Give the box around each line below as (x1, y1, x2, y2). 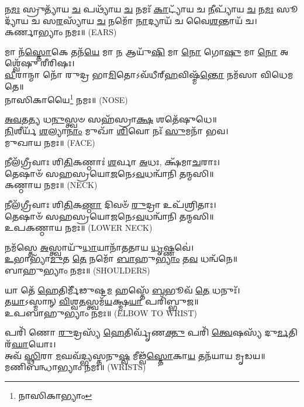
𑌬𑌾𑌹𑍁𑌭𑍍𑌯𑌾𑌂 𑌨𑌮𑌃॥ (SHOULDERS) (5, 264, 150, 276)
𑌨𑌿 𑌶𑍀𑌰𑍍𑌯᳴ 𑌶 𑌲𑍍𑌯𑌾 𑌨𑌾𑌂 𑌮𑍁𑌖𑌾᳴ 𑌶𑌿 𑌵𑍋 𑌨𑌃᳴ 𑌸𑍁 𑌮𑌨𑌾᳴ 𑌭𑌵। (5, 125, 229, 136)
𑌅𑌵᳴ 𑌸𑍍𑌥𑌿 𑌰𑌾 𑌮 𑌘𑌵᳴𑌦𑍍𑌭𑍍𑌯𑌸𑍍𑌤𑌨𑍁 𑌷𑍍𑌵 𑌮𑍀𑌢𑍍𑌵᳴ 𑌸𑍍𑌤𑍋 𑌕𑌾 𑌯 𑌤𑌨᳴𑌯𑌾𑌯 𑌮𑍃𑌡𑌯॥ (5, 349, 265, 361)
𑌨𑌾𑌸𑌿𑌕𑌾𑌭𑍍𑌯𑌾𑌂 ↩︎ (18, 389, 92, 401)
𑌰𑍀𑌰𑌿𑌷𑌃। (40, 57, 75, 69)
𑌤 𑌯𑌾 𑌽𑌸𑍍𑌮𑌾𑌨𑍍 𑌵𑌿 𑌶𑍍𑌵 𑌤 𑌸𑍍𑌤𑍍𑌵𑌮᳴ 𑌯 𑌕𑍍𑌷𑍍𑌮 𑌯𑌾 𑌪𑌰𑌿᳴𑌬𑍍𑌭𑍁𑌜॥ (5, 295, 199, 307)
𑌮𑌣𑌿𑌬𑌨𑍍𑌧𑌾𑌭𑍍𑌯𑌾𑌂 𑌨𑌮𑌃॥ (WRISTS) (5, 361, 146, 373)
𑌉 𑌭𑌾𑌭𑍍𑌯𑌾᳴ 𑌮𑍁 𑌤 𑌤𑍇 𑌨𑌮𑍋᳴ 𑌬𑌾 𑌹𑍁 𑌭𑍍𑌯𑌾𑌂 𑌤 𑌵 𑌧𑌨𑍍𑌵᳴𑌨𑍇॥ (5, 252, 238, 265)
